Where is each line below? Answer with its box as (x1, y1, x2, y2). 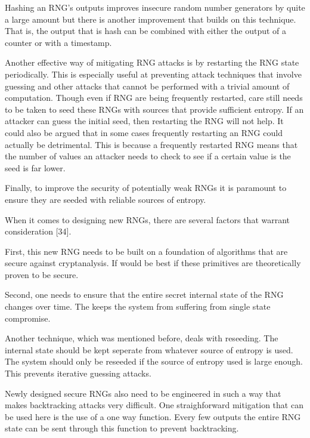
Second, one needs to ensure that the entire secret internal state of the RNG (5, 288, 284, 301)
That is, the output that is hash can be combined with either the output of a (5, 24, 287, 37)
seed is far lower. (5, 161, 66, 174)
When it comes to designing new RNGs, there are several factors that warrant (5, 213, 290, 226)
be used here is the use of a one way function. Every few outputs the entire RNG (5, 410, 301, 422)
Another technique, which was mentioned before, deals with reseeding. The (5, 332, 278, 344)
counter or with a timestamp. (5, 36, 112, 48)
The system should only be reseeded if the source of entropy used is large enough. (5, 355, 303, 368)
